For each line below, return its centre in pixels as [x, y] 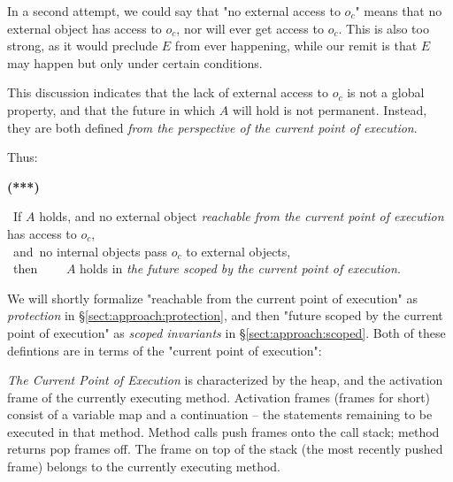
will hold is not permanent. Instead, [330, 109]
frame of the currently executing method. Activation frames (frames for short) [219, 397]
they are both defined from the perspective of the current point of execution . [212, 127]
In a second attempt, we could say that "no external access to [174, 11]
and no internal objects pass [90, 251]
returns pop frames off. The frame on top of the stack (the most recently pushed [225, 449]
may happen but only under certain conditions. [135, 62]
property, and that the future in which [111, 109]
